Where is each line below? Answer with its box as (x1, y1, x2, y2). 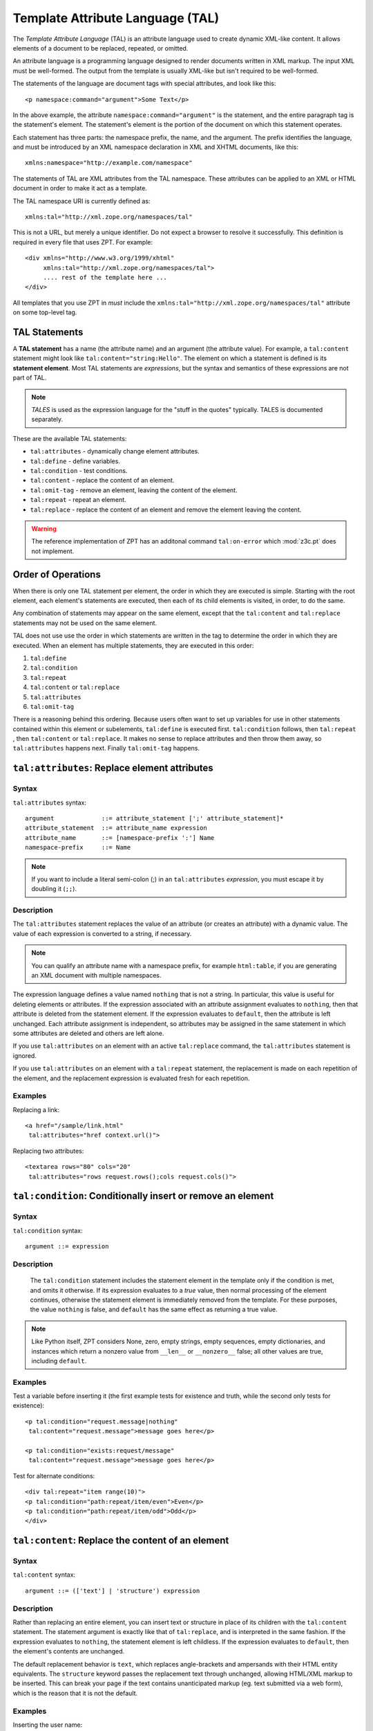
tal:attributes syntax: (12, 798, 86, 807)
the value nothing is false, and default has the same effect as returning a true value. (30, 1305, 278, 1313)
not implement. (31, 547, 75, 555)
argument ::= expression (25, 1243, 109, 1250)
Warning (31, 524, 57, 532)
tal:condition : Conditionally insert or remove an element (12, 1190, 274, 1202)
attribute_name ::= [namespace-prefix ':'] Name (25, 834, 215, 841)
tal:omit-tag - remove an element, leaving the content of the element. (30, 485, 238, 494)
